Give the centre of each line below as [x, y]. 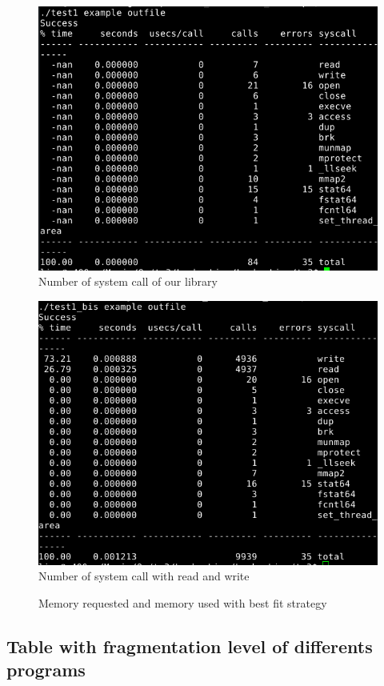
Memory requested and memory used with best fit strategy [183, 602]
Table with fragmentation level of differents [190, 646]
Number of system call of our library [128, 281]
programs [46, 670]
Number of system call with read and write [144, 576]
